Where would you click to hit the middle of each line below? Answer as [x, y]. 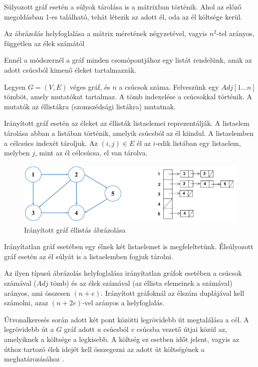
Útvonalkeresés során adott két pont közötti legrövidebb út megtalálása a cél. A [126, 319]
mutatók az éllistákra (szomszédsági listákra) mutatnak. [90, 106]
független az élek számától [44, 43]
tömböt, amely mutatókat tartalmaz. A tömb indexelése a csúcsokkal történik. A [128, 97]
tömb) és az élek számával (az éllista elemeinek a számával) [141, 283]
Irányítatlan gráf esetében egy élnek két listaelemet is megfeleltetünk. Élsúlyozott [129, 246]
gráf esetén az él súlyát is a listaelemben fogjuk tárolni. [89, 256]
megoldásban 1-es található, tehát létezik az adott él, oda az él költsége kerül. [123, 16]
